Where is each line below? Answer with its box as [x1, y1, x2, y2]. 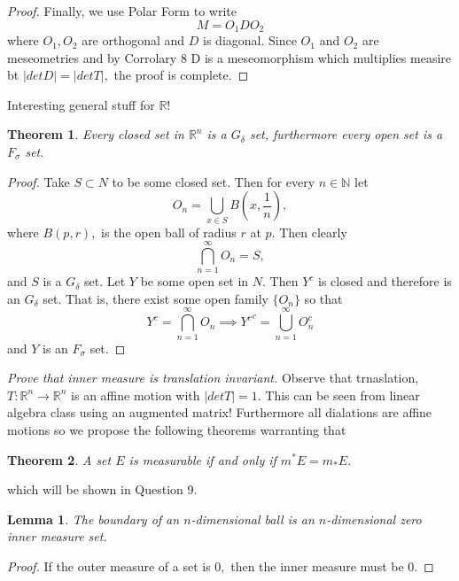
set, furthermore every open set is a [249, 125, 443, 143]
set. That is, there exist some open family [43, 289, 268, 307]
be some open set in [140, 272, 249, 290]
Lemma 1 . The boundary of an [7, 509, 180, 528]
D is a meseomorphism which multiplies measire [191, 48, 452, 66]
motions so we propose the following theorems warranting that [7, 420, 346, 438]
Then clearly [279, 222, 347, 241]
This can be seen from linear [265, 385, 420, 404]
